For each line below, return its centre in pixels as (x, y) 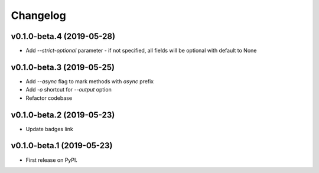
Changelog (38, 15)
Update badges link (49, 129)
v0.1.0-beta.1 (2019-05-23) (62, 146)
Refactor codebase (49, 98)
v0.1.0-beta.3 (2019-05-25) (63, 67)
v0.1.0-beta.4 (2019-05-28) (63, 36)
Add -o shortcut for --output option (69, 90)
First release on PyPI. (52, 160)
